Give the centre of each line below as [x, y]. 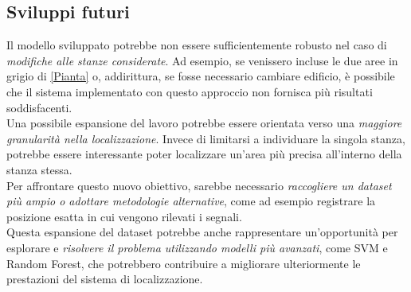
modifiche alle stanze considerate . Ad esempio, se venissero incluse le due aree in [202, 60]
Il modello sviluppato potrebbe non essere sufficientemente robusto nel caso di [197, 45]
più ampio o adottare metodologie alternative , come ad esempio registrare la [191, 201]
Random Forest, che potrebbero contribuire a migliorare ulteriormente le [184, 263]
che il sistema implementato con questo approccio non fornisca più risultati [190, 91]
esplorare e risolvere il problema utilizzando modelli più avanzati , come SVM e [197, 247]
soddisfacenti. [39, 107]
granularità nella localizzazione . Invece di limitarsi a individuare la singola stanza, [206, 138]
